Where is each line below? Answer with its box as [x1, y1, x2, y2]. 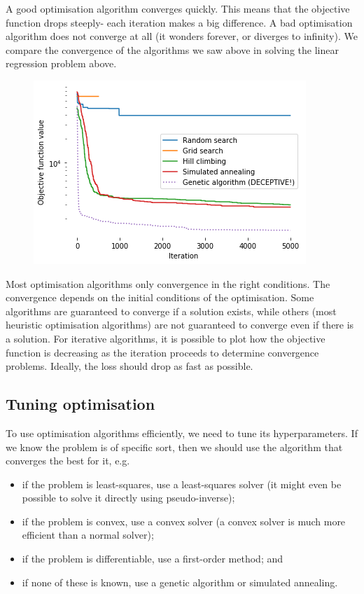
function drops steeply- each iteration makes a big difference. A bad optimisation [6, 15, 353, 29]
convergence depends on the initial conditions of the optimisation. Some [6, 290, 314, 305]
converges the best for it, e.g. [6, 453, 130, 468]
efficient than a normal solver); [22, 527, 154, 542]
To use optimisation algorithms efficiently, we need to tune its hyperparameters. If [6, 425, 358, 440]
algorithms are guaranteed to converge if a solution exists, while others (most [6, 303, 337, 318]
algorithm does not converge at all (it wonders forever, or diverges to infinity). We [6, 29, 358, 43]
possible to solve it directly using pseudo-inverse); [22, 490, 235, 505]
